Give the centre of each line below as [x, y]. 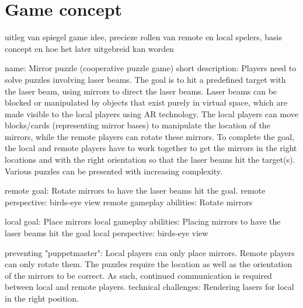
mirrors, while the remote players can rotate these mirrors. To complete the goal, [150, 136]
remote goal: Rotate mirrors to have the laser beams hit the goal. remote [135, 190]
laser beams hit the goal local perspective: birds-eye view [107, 233]
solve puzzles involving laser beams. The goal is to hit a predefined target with [145, 79]
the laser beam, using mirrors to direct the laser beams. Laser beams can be [141, 91]
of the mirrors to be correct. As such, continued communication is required [138, 275]
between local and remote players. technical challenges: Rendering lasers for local [149, 287]
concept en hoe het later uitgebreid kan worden [89, 48]
